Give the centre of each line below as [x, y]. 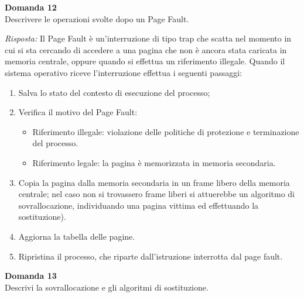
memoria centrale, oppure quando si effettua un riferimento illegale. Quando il [145, 61]
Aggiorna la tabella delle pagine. [77, 236]
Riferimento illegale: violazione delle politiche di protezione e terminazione [166, 131]
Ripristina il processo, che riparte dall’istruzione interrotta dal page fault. [151, 256]
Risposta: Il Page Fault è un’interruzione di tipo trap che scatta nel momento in [148, 38]
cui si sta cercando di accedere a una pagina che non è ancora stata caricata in [146, 49]
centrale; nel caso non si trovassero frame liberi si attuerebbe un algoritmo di [156, 194]
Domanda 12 [31, 7]
